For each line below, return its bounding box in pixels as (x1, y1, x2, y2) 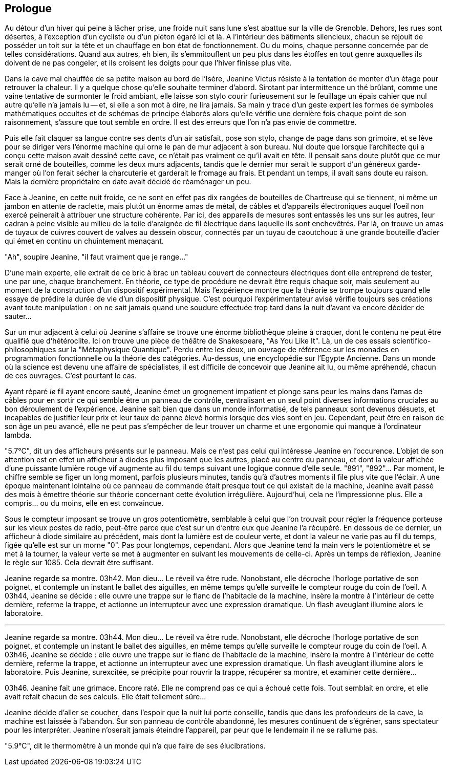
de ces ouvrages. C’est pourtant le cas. (5, 371, 137, 380)
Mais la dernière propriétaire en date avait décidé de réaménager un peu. (5, 177, 251, 186)
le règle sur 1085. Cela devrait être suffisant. (5, 558, 154, 567)
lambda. (5, 431, 32, 440)
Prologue (5, 2, 52, 15)
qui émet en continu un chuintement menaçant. (5, 237, 164, 246)
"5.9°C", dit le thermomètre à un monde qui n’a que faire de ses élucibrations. (5, 741, 266, 751)
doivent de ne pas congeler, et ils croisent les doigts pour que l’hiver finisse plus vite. (5, 58, 292, 68)
